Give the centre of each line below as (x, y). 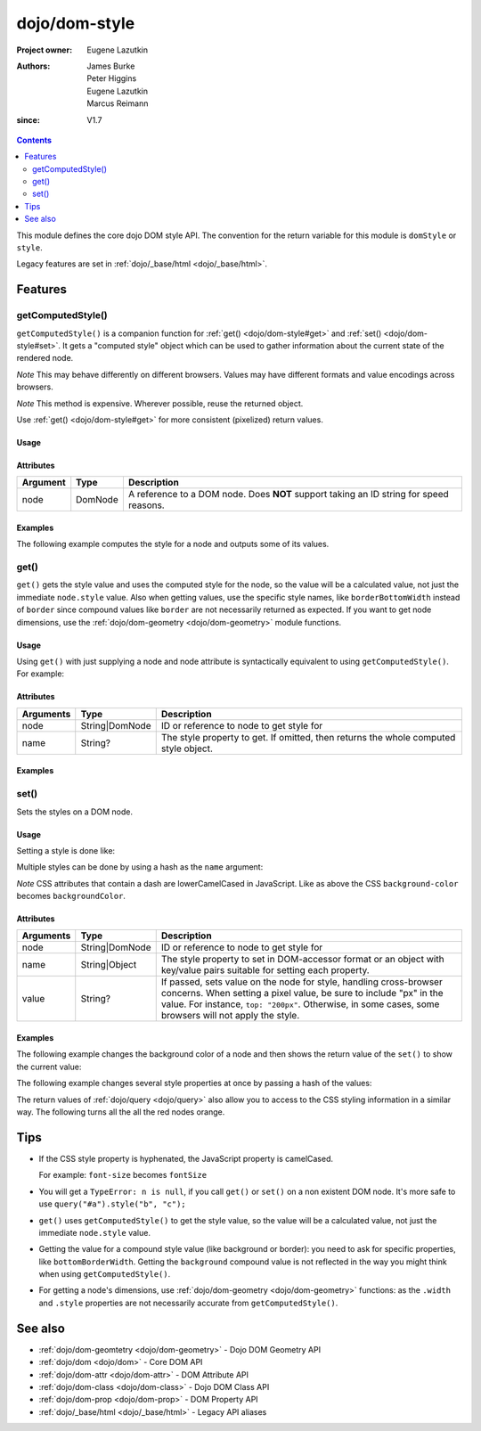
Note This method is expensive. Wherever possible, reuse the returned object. (160, 403)
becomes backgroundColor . (71, 896)
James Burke (111, 66)
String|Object (109, 965)
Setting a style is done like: (66, 850)
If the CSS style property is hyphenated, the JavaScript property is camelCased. (186, 1158)
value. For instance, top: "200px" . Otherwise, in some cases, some (300, 1004)
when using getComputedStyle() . (105, 1274)
